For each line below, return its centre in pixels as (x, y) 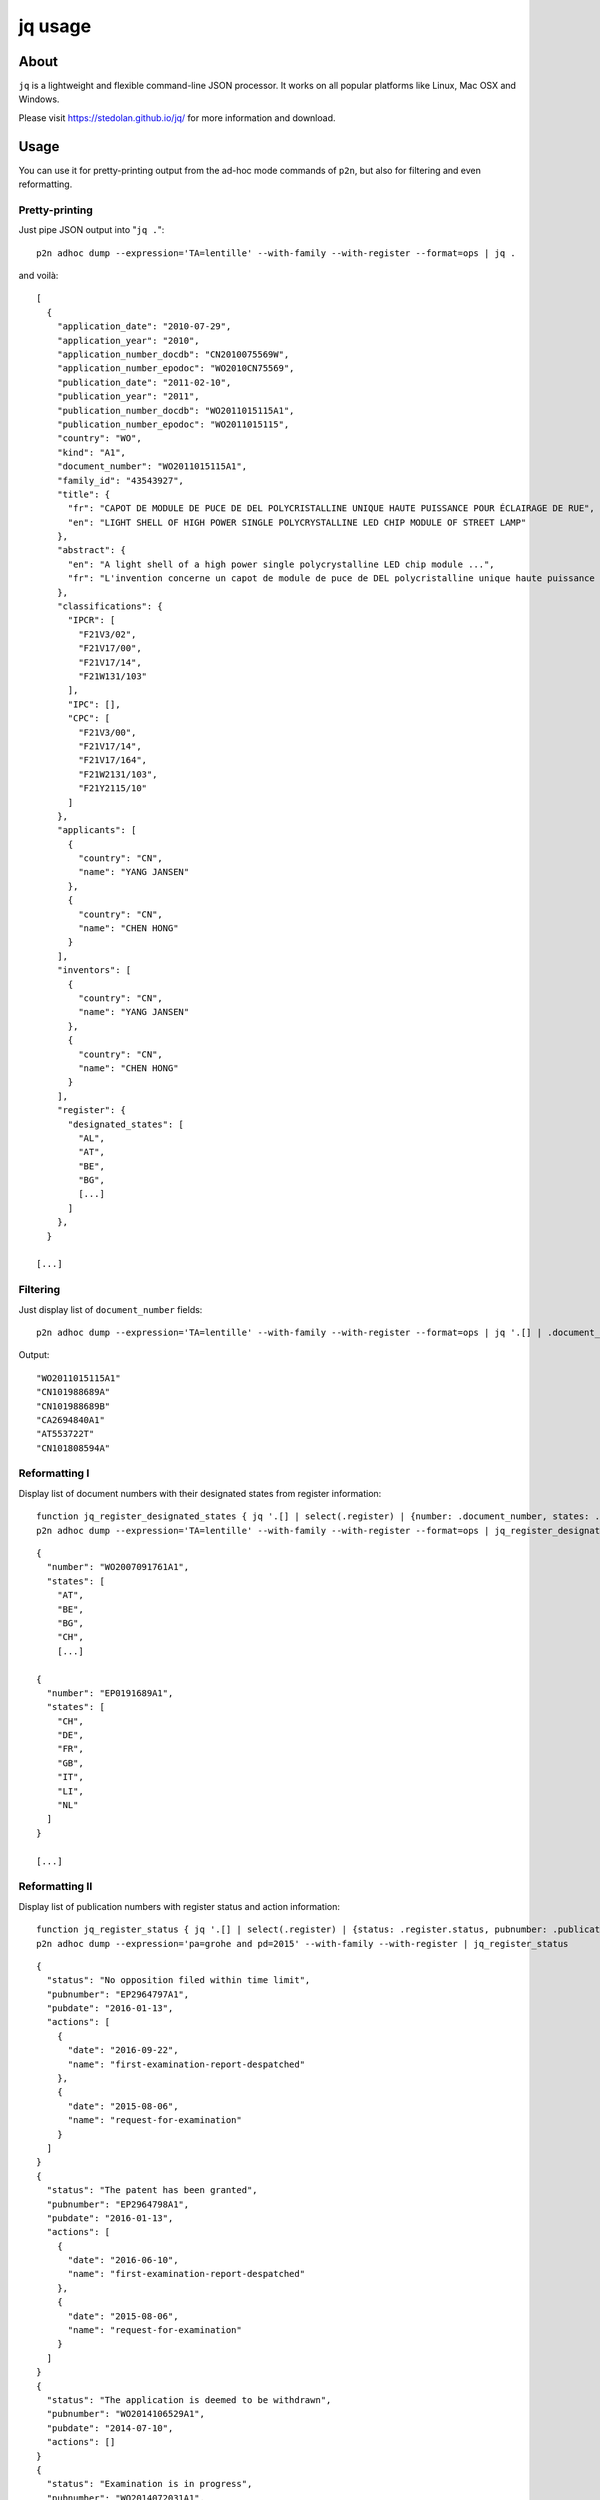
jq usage (55, 26)
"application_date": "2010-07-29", (144, 326)
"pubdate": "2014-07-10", (110, 2428)
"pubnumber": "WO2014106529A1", (125, 2414)
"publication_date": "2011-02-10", (144, 382)
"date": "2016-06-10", (123, 2260)
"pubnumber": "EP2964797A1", (118, 1994)
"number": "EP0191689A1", (110, 1693)
